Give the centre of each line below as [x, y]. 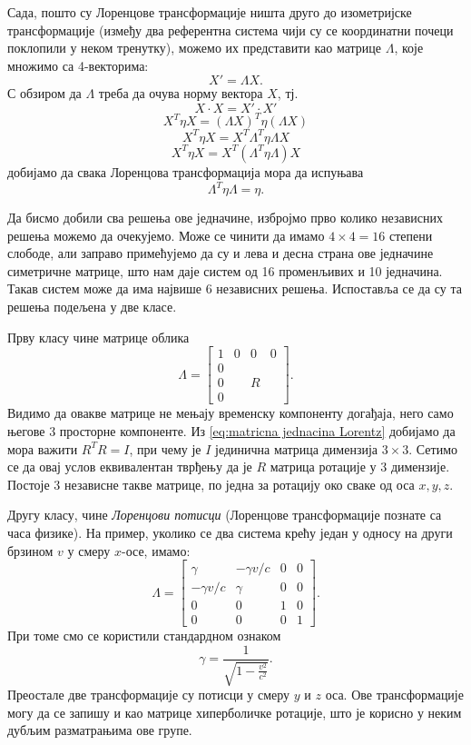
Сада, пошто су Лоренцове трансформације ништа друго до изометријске [210, 12]
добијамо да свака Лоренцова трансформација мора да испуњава [186, 171]
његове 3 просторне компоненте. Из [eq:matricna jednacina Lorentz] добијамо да [231, 430]
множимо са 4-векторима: [78, 65]
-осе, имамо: [156, 550]
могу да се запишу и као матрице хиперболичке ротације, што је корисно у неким [235, 712]
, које [409, 48]
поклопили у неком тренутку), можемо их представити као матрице [195, 48]
